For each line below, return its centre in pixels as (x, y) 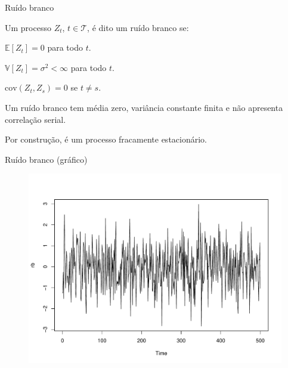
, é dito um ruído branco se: (138, 27)
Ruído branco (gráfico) (46, 159)
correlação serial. (35, 119)
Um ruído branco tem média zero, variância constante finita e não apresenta (144, 107)
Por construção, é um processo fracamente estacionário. (106, 139)
